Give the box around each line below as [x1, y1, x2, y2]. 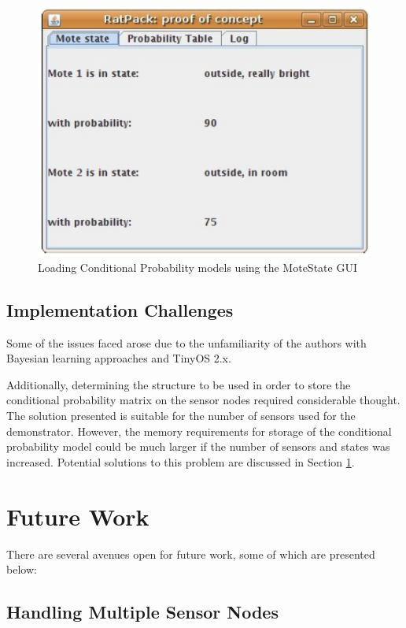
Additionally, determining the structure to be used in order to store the [6, 376, 351, 392]
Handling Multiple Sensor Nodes [6, 600, 279, 624]
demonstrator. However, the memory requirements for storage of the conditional [6, 422, 392, 439]
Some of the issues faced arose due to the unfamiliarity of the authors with [6, 334, 367, 351]
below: [6, 561, 37, 578]
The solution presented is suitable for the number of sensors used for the [6, 407, 356, 424]
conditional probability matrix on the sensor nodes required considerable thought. [6, 392, 400, 408]
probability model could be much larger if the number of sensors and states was [6, 438, 390, 455]
